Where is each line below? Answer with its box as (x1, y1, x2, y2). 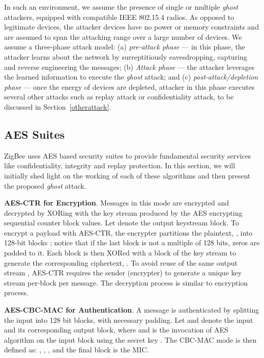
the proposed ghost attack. (4, 180, 86, 191)
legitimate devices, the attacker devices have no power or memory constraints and (4, 21, 259, 32)
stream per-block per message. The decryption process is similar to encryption (4, 277, 248, 288)
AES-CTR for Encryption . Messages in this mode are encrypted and (4, 197, 229, 208)
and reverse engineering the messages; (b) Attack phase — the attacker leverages (4, 61, 255, 72)
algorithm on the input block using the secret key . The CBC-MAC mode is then (4, 334, 257, 345)
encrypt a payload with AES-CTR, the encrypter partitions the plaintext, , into (4, 227, 253, 238)
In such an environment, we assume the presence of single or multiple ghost (4, 2, 239, 12)
